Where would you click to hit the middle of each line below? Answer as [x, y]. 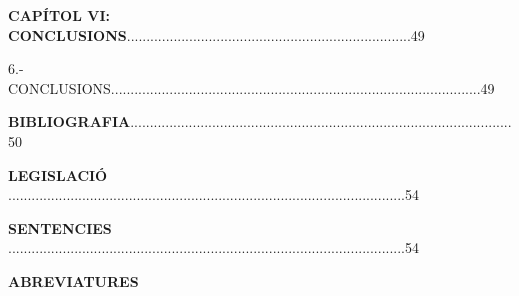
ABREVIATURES [73, 280]
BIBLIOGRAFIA [69, 121]
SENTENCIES [60, 227]
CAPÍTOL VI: [59, 15]
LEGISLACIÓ [58, 174]
